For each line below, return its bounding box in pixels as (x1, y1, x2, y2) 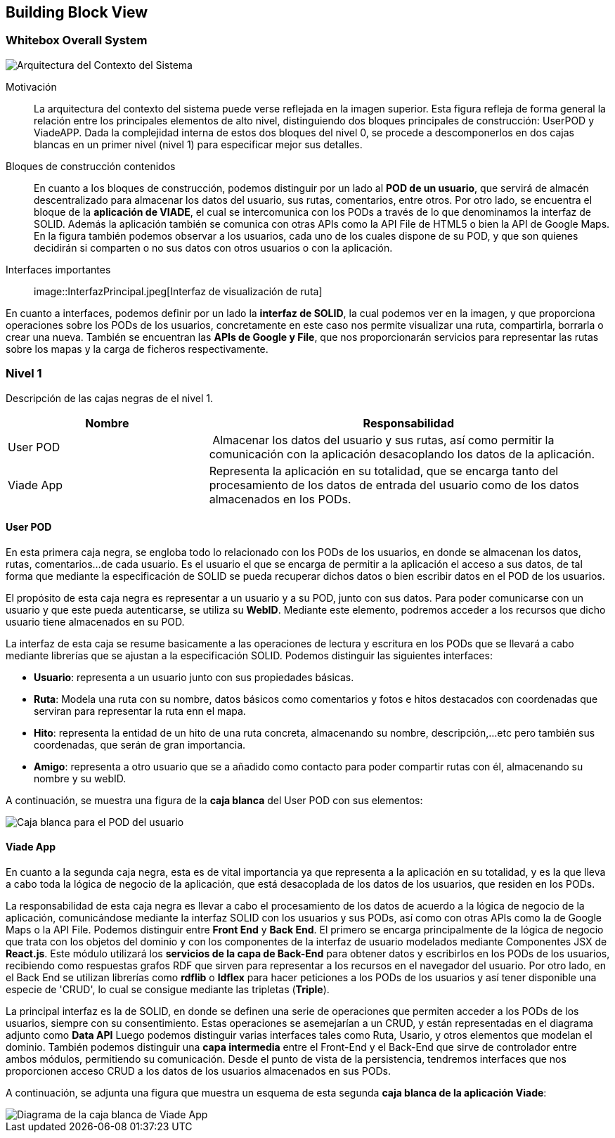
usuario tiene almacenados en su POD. (6, 615, 185, 628)
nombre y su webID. (34, 772, 127, 784)
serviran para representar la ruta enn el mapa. (34, 704, 246, 717)
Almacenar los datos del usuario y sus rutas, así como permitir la (212, 432, 555, 447)
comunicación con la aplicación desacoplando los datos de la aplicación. (209, 446, 595, 461)
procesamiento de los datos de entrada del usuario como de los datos (209, 477, 579, 492)
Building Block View (6, 4, 148, 21)
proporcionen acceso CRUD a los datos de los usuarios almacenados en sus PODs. (6, 1064, 391, 1077)
